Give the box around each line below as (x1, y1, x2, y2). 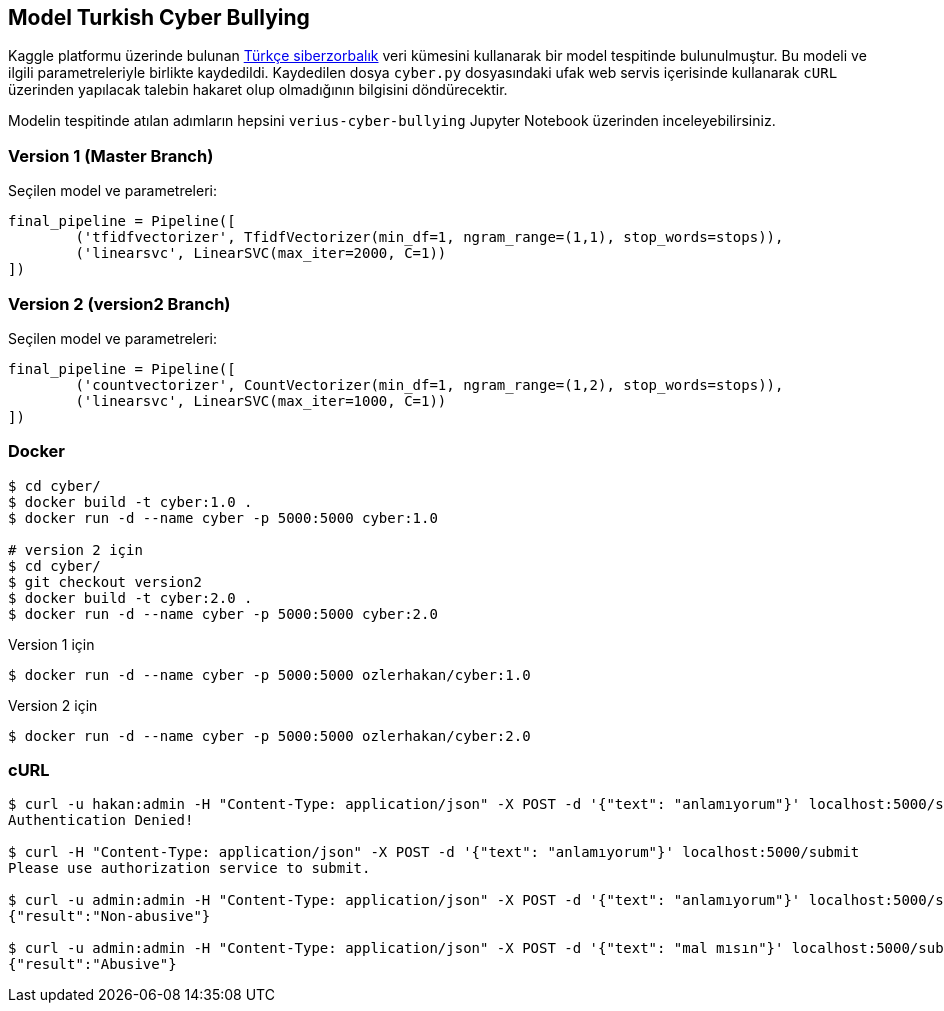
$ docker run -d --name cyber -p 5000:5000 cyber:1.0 (8, 509, 438, 526)
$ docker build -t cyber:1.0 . (8, 493, 253, 510)
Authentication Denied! (8, 812, 194, 829)
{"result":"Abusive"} (8, 956, 177, 973)
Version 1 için (8, 635, 95, 653)
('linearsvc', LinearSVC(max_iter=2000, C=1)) (75, 245, 447, 262)
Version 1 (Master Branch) (8, 145, 214, 166)
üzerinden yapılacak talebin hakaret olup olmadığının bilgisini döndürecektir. (8, 81, 508, 99)
